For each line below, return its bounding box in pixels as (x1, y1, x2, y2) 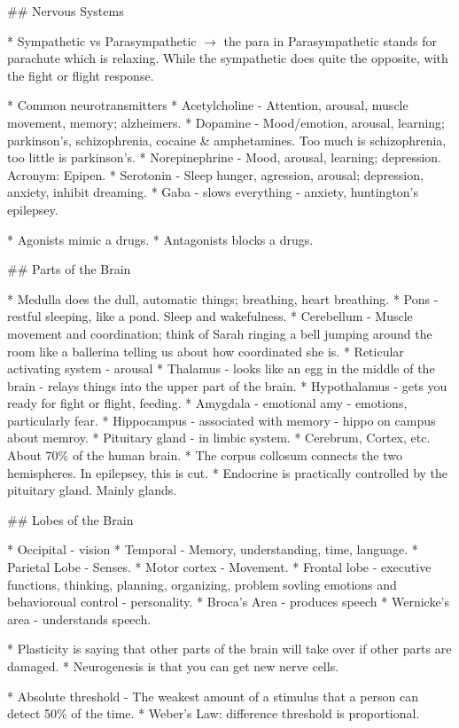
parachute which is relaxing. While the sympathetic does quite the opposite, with (7, 49, 448, 67)
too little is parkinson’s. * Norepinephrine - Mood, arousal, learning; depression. (7, 148, 441, 167)
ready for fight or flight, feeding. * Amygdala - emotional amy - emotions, (7, 394, 408, 412)
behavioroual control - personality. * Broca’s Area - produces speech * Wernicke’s (7, 592, 449, 611)
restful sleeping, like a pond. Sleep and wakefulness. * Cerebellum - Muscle (7, 307, 413, 325)
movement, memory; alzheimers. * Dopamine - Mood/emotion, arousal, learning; (7, 113, 445, 131)
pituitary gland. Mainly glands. (7, 481, 177, 499)
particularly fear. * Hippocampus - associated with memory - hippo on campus (7, 411, 436, 429)
